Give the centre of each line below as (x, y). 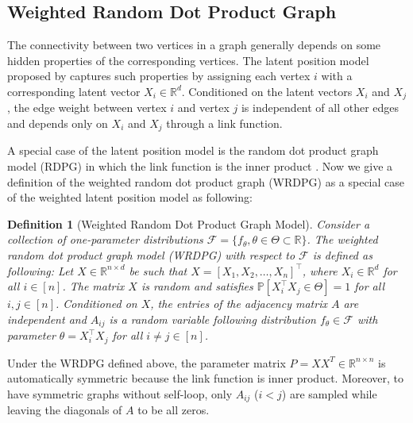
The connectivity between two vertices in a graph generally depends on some (194, 45)
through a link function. (224, 123)
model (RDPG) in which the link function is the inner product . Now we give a (200, 166)
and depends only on (58, 123)
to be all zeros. (174, 410)
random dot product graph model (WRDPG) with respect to (151, 255)
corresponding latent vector (74, 91)
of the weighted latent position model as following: (130, 197)
